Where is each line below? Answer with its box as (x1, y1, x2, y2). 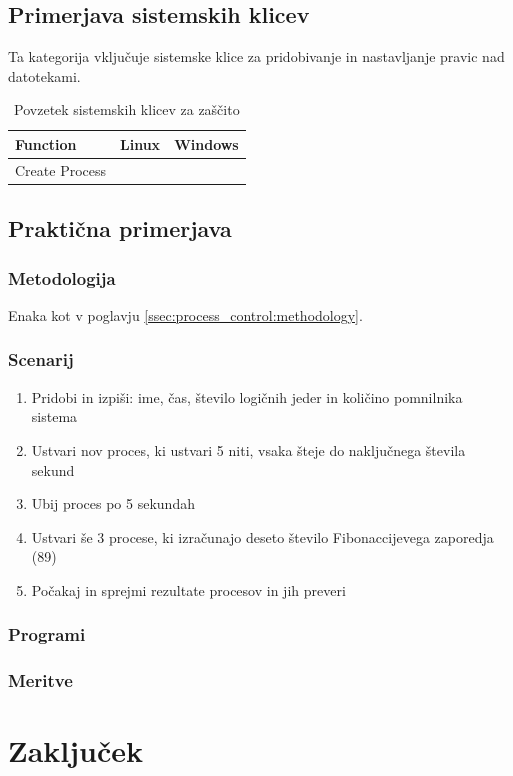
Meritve (8, 668, 73, 693)
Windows (174, 133, 239, 154)
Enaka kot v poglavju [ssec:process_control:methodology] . (8, 304, 363, 325)
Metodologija (8, 265, 116, 290)
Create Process (15, 159, 107, 180)
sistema (31, 406, 78, 427)
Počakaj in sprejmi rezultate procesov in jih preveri (31, 579, 346, 600)
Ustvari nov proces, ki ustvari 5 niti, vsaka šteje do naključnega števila (31, 439, 466, 460)
